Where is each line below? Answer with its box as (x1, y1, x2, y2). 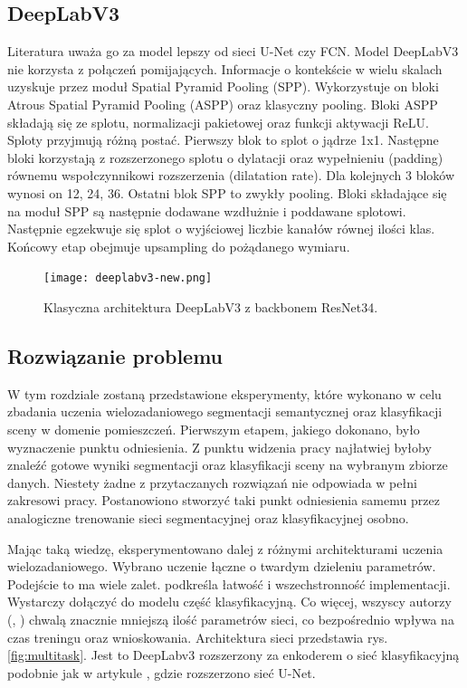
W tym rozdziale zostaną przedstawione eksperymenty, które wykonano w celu (7, 384, 442, 403)
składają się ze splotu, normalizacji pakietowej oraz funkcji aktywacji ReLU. (7, 112, 429, 131)
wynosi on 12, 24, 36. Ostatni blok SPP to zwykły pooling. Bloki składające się (7, 183, 447, 202)
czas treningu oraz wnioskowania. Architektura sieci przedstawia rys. (7, 627, 388, 646)
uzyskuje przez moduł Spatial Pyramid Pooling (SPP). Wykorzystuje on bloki (7, 77, 439, 96)
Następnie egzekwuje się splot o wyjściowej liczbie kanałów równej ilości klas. (7, 219, 435, 238)
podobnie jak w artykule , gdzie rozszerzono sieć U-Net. (7, 663, 316, 682)
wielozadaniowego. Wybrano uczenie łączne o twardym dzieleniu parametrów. (7, 557, 436, 576)
